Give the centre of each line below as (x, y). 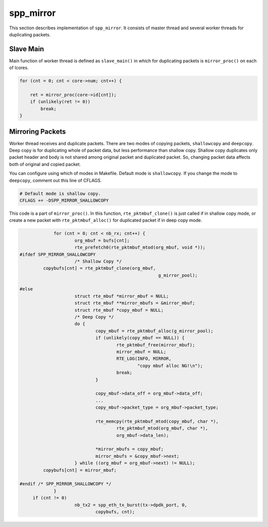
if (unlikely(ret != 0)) (60, 102)
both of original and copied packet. (45, 164)
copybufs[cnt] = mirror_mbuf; (80, 470)
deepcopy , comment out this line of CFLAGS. (55, 180)
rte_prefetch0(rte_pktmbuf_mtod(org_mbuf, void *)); (140, 248)
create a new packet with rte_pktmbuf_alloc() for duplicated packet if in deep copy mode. (106, 220)
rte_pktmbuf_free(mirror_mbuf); (156, 345)
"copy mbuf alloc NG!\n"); (170, 366)
